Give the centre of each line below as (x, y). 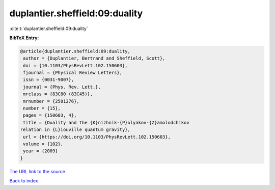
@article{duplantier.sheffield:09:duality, (75, 51)
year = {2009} (40, 151)
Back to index (24, 181)
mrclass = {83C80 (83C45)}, (58, 94)
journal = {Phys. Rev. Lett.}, (62, 87)
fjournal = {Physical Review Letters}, (73, 73)
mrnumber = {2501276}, (51, 101)
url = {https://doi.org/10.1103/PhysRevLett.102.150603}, (97, 137)
